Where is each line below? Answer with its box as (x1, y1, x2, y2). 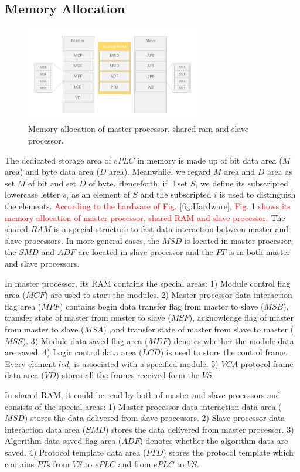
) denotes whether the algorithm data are (139, 434, 288, 447)
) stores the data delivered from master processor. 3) (105, 423, 294, 435)
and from (118, 457, 151, 470)
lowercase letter (5, 188, 60, 201)
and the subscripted (140, 188, 212, 201)
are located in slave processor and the (78, 246, 213, 258)
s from (47, 457, 70, 470)
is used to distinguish (219, 188, 296, 201)
